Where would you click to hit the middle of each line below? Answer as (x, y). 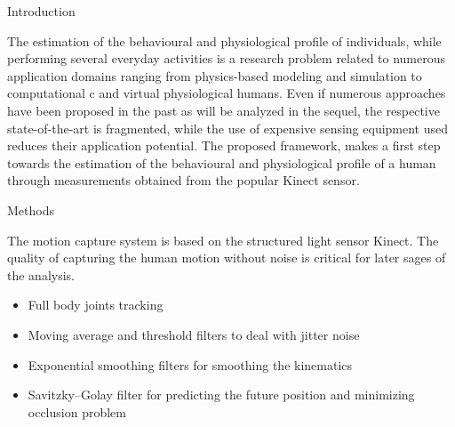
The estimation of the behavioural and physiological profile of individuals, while (224, 40)
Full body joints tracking (96, 305)
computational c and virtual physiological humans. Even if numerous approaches (227, 93)
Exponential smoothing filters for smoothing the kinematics (190, 364)
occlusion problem (77, 411)
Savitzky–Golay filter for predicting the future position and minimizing (221, 395)
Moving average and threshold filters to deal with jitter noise (194, 334)
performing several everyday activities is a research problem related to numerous (227, 58)
